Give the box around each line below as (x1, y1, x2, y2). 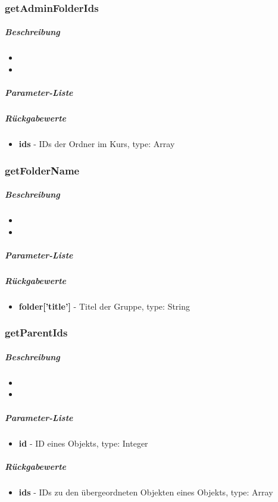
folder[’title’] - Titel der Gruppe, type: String (18, 300, 190, 312)
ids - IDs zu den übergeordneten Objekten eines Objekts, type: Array (18, 485, 273, 498)
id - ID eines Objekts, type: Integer (18, 436, 148, 449)
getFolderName (5, 163, 80, 177)
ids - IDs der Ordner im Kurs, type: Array (18, 138, 175, 150)
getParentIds (5, 325, 68, 340)
